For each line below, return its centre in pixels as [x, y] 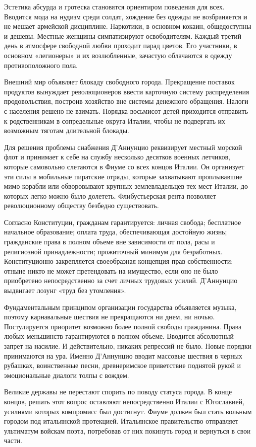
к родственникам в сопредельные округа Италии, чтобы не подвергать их [115, 120]
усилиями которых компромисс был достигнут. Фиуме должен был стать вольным [128, 411]
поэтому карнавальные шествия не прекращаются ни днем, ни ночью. [109, 317]
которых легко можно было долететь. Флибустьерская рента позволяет [110, 195]
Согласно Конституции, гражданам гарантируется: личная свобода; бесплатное [123, 222]
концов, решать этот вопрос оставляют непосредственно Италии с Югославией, [124, 401]
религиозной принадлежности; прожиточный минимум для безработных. [113, 251]
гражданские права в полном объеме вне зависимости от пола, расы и [109, 242]
